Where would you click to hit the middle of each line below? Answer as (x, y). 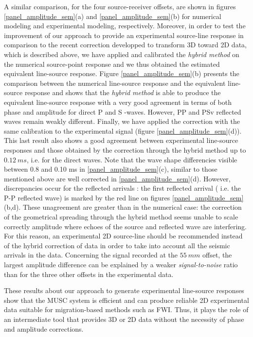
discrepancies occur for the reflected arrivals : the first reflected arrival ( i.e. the (122, 188)
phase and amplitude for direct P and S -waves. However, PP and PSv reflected (123, 111)
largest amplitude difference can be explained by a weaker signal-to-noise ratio (121, 265)
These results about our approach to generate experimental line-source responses (124, 290)
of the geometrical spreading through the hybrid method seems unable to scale (121, 217)
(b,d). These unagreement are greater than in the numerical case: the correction (123, 207)
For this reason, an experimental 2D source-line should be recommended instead (123, 236)
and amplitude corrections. (44, 328)
